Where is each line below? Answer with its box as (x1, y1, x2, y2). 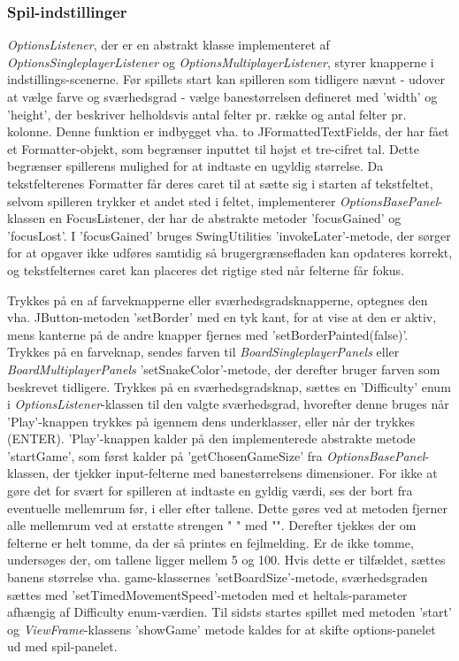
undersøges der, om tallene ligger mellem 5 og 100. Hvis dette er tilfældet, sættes (7, 550, 446, 569)
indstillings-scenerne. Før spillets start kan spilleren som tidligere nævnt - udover (7, 70, 445, 88)
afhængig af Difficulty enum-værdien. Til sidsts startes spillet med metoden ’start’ (7, 603, 452, 621)
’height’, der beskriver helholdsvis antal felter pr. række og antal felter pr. (7, 104, 407, 123)
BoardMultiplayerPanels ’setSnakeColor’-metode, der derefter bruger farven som (7, 359, 440, 378)
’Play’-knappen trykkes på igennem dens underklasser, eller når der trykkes (7, 411, 415, 430)
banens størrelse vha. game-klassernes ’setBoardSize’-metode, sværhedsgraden (7, 568, 428, 587)
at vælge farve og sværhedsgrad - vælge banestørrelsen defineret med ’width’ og (7, 88, 438, 105)
